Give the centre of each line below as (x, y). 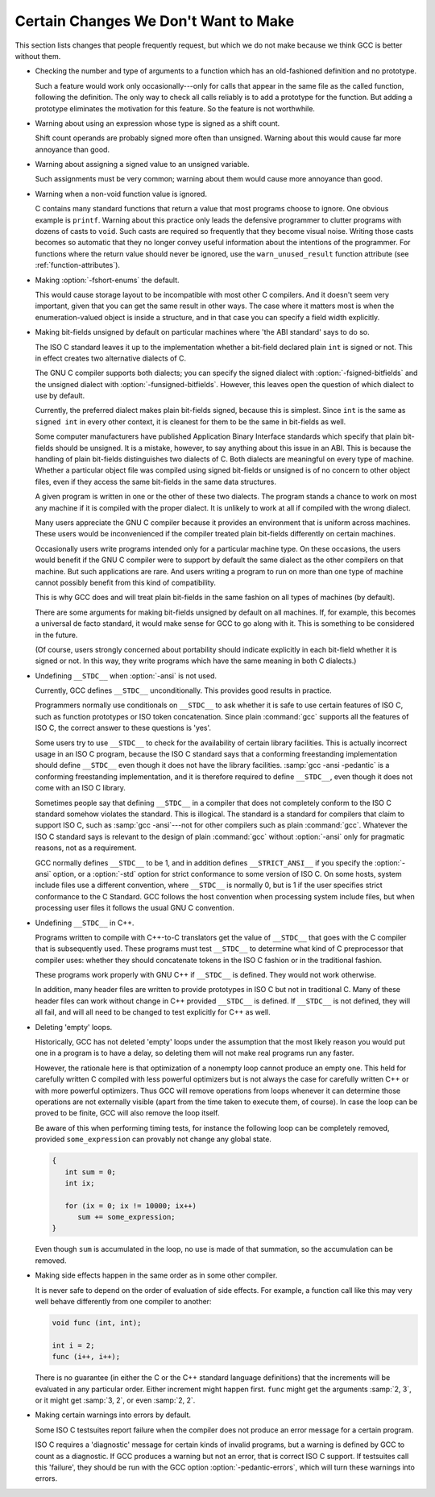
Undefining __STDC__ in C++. (85, 923)
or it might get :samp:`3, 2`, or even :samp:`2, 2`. (115, 1400)
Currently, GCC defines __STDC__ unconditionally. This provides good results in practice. (183, 690)
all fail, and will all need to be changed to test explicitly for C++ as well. (153, 1012)
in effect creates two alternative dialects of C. (111, 358)
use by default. (60, 396)
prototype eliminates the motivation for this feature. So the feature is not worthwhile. (175, 108)
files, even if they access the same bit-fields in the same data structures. (156, 482)
